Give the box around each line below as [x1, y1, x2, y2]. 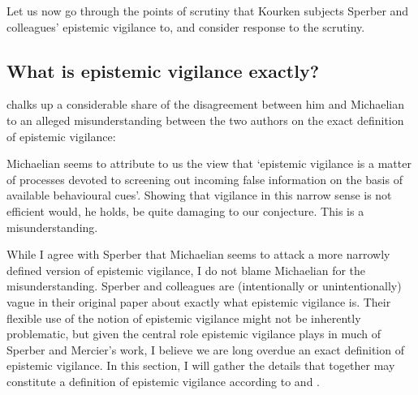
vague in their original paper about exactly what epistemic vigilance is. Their [6, 293, 391, 310]
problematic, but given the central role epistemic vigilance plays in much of [6, 325, 381, 342]
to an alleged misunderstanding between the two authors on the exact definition [6, 111, 404, 128]
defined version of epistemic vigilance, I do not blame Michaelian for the [6, 261, 366, 278]
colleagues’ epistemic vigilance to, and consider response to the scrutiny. [6, 18, 365, 35]
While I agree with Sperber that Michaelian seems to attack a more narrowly [6, 246, 390, 263]
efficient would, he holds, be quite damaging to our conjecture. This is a [6, 202, 364, 219]
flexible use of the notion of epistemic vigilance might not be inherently [6, 309, 361, 326]
